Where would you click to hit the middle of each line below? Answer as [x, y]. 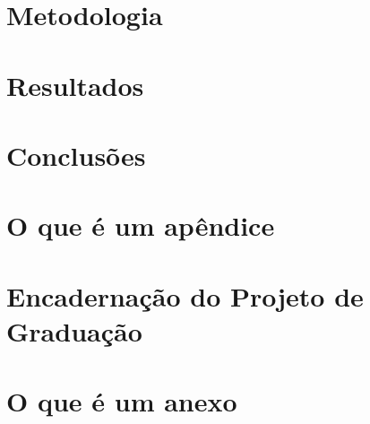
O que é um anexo [122, 401]
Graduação [74, 330]
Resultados [75, 85]
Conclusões [76, 155]
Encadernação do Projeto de [185, 295]
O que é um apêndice [141, 225]
